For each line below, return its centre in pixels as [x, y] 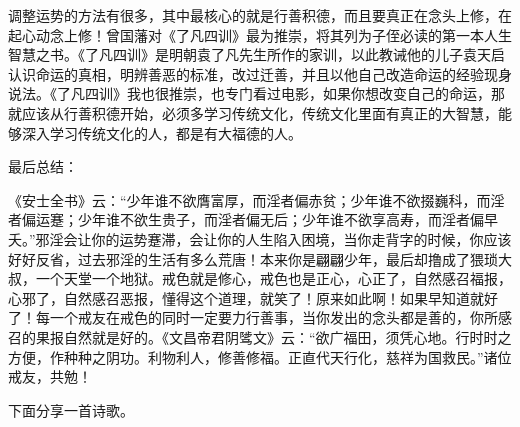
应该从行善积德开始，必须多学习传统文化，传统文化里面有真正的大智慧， [259, 112]
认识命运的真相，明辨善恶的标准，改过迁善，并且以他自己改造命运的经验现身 [260, 73]
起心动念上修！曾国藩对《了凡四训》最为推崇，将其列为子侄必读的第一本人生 [260, 34]
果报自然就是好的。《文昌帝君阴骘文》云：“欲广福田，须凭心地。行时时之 [273, 336]
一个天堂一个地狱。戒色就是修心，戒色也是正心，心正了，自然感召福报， [273, 278]
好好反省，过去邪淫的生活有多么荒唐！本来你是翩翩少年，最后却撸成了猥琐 [253, 258]
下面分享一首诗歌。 [71, 409]
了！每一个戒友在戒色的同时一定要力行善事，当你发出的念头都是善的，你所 [253, 317]
